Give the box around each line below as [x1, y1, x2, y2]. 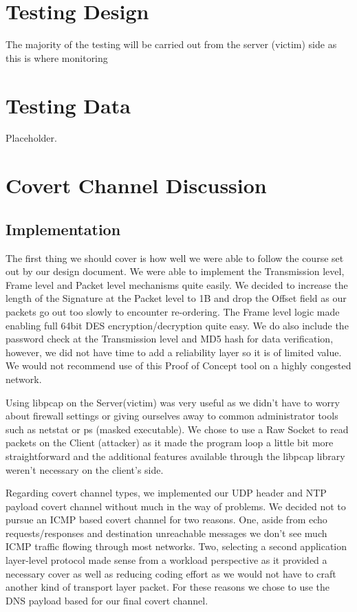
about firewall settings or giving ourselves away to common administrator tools [6, 408, 338, 423]
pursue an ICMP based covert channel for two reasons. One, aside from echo [6, 512, 327, 527]
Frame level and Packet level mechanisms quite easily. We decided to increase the [6, 277, 348, 292]
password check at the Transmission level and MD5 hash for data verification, [6, 331, 334, 346]
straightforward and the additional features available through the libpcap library [6, 448, 345, 463]
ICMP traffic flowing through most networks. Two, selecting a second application [6, 539, 347, 554]
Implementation [6, 218, 121, 239]
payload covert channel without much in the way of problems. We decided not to [6, 499, 346, 513]
